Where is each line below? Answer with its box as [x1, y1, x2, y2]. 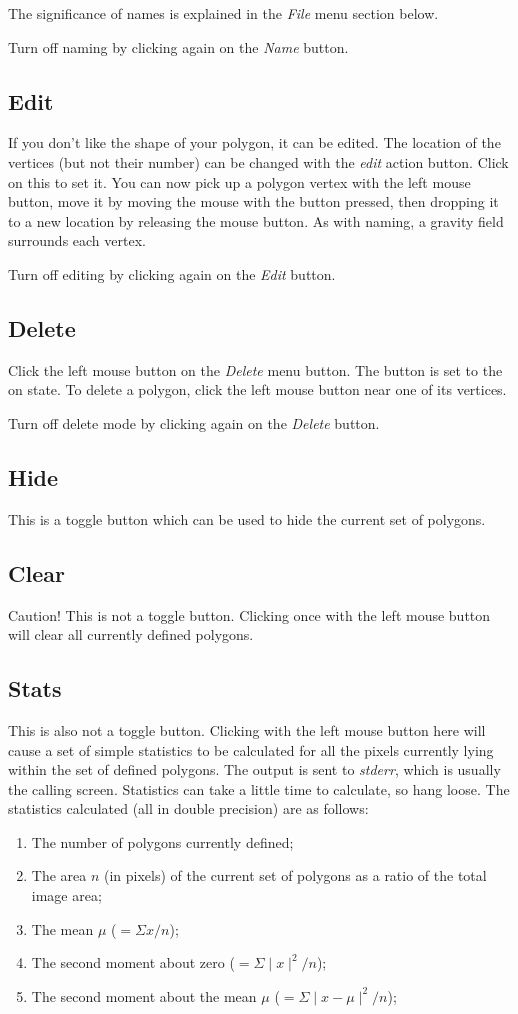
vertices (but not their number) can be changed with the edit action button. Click [8, 151, 509, 172]
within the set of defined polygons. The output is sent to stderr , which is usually [8, 759, 501, 780]
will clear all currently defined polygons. [8, 624, 254, 645]
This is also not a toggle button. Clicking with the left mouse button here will [8, 719, 486, 740]
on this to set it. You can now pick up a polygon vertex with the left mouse [8, 171, 471, 192]
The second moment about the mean [31, 985, 257, 1006]
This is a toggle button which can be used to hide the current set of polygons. [8, 508, 486, 529]
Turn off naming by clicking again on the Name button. [8, 36, 349, 57]
